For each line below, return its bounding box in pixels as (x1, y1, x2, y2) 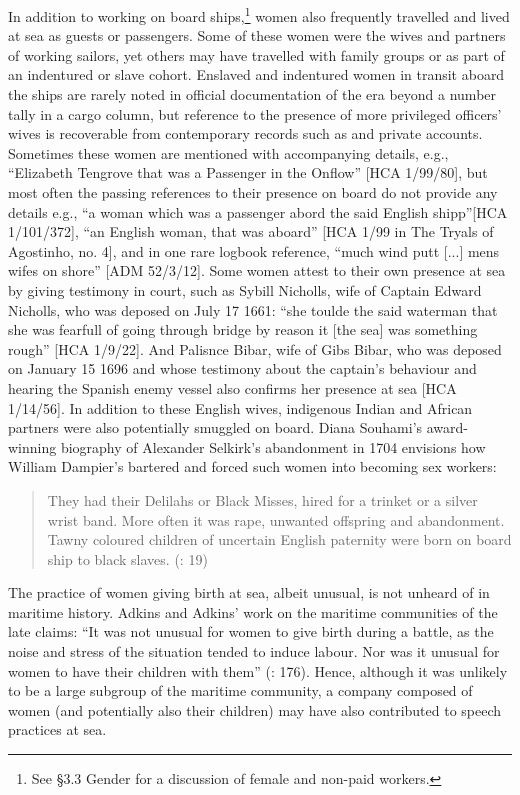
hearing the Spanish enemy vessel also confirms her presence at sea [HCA (8, 377, 457, 398)
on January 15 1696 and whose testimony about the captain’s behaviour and (8, 358, 477, 379)
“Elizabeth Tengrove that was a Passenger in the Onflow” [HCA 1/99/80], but (8, 162, 488, 183)
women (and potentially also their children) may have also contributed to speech (8, 699, 502, 720)
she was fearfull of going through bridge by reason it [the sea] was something (8, 319, 478, 340)
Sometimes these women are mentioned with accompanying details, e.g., (8, 142, 449, 163)
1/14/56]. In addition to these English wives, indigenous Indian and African (8, 397, 473, 418)
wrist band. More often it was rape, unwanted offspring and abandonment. (47, 509, 505, 530)
